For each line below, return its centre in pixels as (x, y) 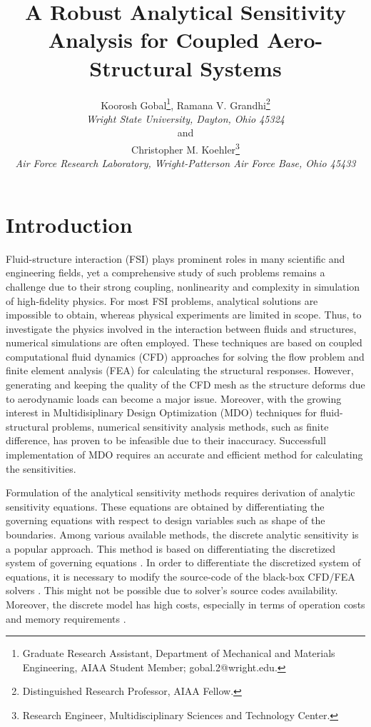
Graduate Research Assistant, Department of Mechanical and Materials (179, 653)
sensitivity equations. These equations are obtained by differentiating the (165, 506)
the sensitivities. (41, 468)
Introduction (69, 224)
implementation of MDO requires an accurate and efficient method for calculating (184, 455)
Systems (241, 67)
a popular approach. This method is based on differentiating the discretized (171, 548)
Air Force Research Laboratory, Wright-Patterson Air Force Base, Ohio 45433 (185, 163)
